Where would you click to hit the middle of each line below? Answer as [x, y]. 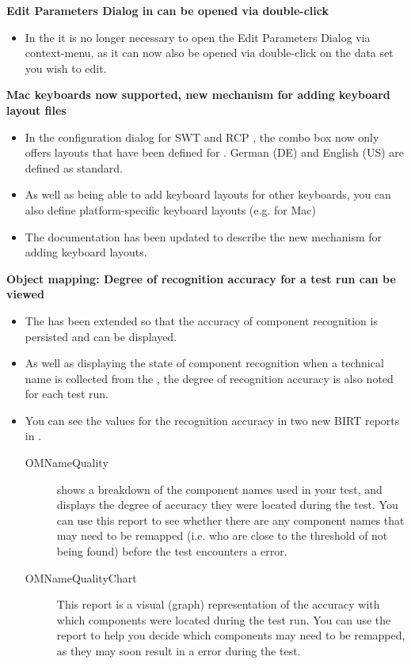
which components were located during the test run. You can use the [224, 619]
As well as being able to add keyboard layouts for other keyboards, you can [208, 194]
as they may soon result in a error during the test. [179, 651]
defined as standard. [74, 167]
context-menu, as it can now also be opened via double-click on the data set [209, 53]
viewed [25, 294]
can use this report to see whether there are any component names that [230, 520]
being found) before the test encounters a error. [172, 551]
